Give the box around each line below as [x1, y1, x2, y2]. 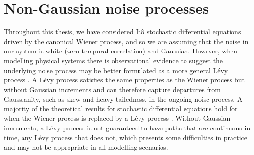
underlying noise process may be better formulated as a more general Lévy [4, 65, 228, 75]
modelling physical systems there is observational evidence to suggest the [4, 55, 223, 65]
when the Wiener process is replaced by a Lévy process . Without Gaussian [4, 113, 231, 123]
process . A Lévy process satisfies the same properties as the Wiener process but [4, 75, 245, 85]
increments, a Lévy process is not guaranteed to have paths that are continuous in [4, 123, 251, 133]
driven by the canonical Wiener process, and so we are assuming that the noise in [4, 36, 249, 46]
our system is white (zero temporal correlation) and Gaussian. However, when [4, 46, 238, 56]
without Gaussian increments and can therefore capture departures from [4, 84, 221, 94]
